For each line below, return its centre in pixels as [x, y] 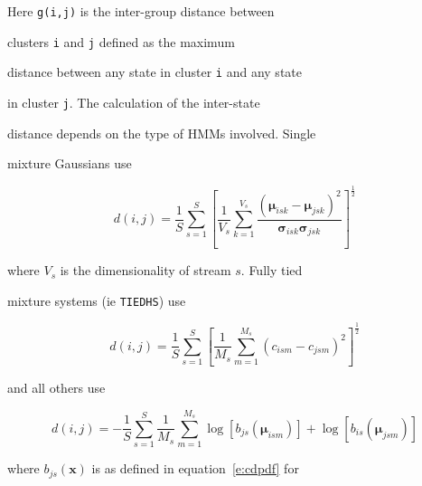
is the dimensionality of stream [145, 270]
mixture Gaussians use [70, 163]
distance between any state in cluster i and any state [155, 72]
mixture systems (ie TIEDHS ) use [97, 300]
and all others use [56, 388]
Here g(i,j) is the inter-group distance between [141, 11]
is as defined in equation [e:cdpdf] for [195, 468]
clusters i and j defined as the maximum [121, 41]
